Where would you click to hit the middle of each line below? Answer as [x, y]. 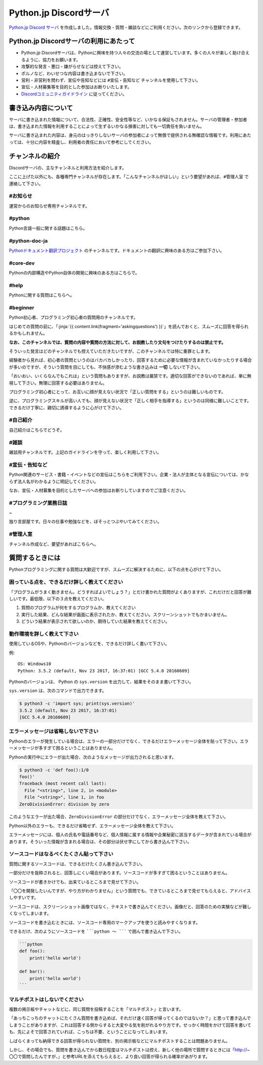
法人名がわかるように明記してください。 [58, 481]
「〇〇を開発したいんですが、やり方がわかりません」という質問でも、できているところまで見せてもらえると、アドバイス [130, 891]
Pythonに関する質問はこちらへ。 [42, 295]
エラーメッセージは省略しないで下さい [54, 731]
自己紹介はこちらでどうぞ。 [37, 430]
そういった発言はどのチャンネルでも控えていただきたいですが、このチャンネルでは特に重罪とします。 [111, 351]
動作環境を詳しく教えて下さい [44, 634]
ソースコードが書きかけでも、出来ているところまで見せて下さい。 [75, 882]
